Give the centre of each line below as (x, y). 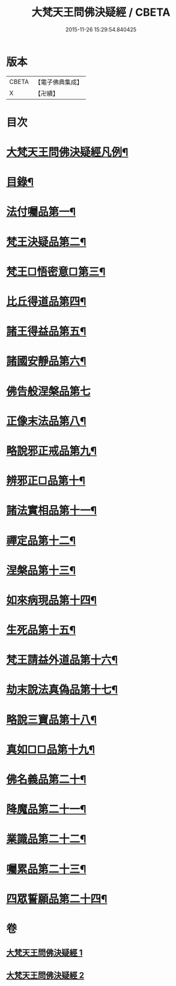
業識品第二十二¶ (46, 839)
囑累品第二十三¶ (46, 869)
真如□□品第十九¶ (50, 749)
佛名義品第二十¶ (46, 780)
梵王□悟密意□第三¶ (56, 272)
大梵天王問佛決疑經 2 (45, 975)
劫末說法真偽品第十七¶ (62, 690)
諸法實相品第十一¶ (52, 511)
